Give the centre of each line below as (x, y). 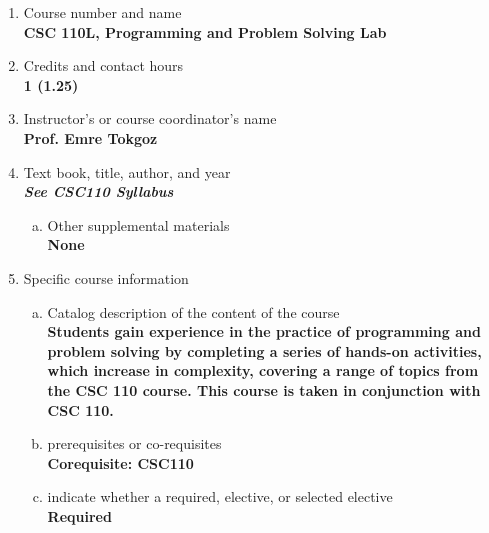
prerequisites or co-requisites (134, 443)
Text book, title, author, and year (127, 171)
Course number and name (102, 12)
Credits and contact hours (103, 65)
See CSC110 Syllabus (98, 191)
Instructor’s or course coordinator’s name (150, 118)
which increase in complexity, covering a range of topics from (263, 370)
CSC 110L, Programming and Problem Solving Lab (205, 31)
